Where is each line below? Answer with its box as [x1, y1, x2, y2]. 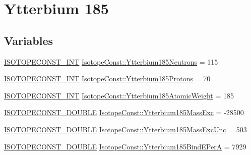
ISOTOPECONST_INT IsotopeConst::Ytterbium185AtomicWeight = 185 [4, 90, 234, 100]
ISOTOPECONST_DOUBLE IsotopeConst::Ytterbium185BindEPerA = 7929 [4, 141, 246, 151]
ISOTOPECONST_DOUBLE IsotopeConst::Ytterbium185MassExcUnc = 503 [4, 124, 247, 134]
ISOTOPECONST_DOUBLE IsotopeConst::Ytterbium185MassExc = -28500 [4, 107, 244, 118]
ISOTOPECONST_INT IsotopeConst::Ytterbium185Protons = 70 [4, 73, 211, 84]
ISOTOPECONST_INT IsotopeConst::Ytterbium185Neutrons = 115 [4, 56, 218, 67]
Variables [4, 32, 53, 48]
